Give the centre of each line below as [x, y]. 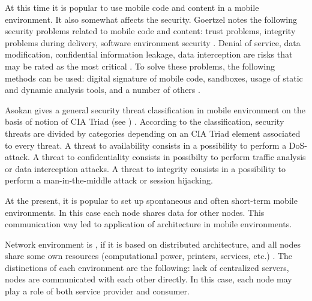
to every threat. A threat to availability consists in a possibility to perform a [146, 145]
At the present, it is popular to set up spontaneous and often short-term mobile [151, 200]
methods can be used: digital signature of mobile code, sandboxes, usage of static [154, 78]
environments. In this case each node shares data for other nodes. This [135, 212]
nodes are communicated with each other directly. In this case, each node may [148, 279]
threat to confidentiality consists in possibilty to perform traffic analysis [174, 157]
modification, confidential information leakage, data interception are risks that [149, 54]
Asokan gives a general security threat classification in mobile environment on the [155, 109]
